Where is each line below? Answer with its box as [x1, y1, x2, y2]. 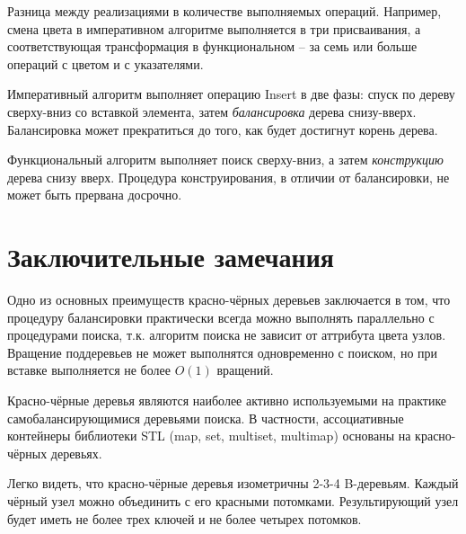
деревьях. [50, 443, 102, 462]
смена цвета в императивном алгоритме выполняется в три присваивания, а [7, 19, 421, 38]
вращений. [216, 360, 274, 379]
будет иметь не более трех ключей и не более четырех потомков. [7, 509, 362, 528]
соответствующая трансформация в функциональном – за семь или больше [7, 37, 418, 56]
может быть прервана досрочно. [7, 185, 182, 204]
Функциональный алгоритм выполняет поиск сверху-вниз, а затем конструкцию [7, 150, 444, 169]
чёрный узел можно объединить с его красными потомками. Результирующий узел [7, 492, 459, 510]
